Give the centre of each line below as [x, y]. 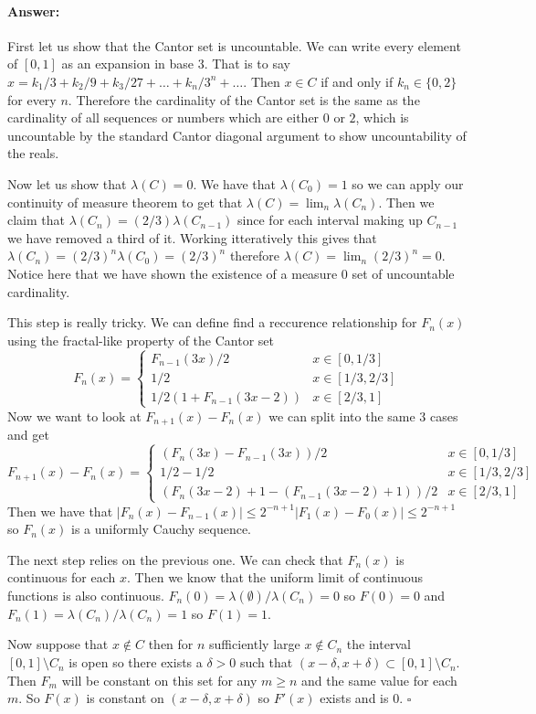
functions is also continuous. [86, 595]
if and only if [357, 81]
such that [266, 662]
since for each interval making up [330, 220]
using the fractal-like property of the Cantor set [141, 340]
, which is [382, 117]
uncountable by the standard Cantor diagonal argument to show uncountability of [237, 135]
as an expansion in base [128, 64]
